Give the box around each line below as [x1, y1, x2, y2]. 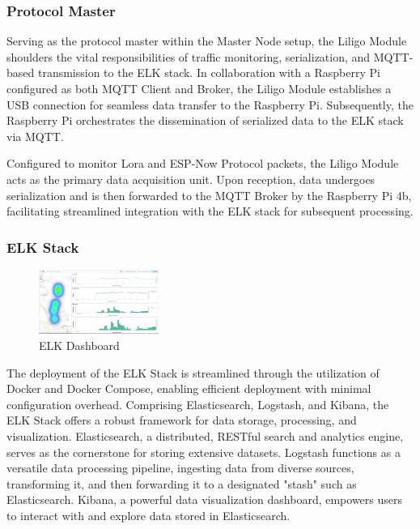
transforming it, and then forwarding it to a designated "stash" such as [6, 475, 357, 492]
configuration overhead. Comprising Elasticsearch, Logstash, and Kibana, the [6, 395, 389, 412]
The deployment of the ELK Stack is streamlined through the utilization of [6, 364, 380, 381]
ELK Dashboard [39, 336, 120, 353]
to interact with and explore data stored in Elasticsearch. [6, 506, 291, 523]
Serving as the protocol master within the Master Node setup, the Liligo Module [6, 32, 407, 49]
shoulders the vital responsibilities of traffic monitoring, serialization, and [6, 48, 371, 65]
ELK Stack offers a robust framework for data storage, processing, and [6, 412, 357, 429]
